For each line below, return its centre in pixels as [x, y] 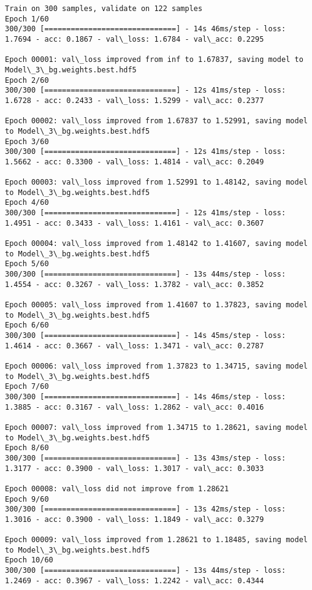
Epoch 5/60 [27, 264]
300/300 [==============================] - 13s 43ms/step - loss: [146, 458]
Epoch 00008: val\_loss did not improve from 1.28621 [117, 488]
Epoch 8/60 [27, 448]
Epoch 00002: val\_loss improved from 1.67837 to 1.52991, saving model [156, 121]
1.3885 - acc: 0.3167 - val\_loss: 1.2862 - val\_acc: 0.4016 [135, 407]
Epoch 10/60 [29, 560]
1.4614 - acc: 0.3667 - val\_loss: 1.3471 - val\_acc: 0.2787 [135, 346]
